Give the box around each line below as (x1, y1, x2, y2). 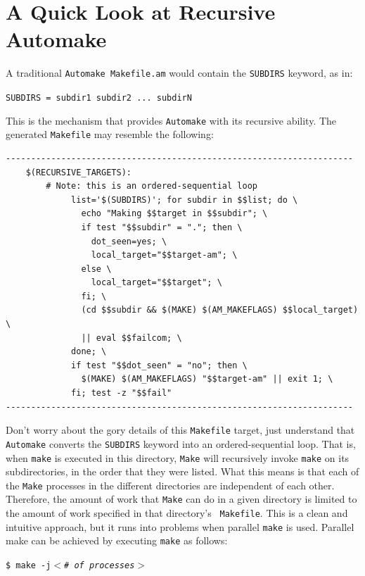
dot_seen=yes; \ (91, 236, 167, 246)
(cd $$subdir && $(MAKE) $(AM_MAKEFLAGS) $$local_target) (81, 305, 359, 315)
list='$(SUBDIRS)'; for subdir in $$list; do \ (71, 194, 298, 205)
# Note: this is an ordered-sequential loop (46, 181, 257, 192)
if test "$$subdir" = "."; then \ (81, 222, 243, 232)
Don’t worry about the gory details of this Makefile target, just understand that (6, 422, 355, 437)
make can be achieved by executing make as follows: (6, 533, 228, 548)
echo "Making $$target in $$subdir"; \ (81, 208, 268, 219)
